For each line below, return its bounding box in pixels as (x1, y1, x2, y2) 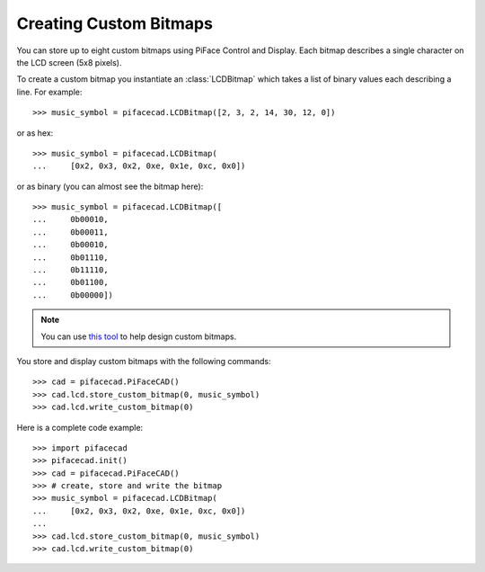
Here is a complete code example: (16, 422, 144, 433)
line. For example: (16, 86, 83, 97)
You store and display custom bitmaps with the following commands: (16, 355, 271, 366)
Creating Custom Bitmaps (16, 13, 213, 33)
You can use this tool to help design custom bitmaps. (40, 331, 237, 342)
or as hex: (16, 127, 54, 139)
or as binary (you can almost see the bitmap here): (16, 181, 204, 192)
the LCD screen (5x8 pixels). (16, 57, 122, 67)
